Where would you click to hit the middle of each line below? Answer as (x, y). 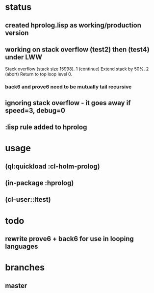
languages (22, 247)
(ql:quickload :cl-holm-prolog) (52, 166)
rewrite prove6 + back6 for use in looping (69, 239)
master (16, 285)
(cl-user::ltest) (28, 200)
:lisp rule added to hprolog (46, 127)
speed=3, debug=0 (35, 110)
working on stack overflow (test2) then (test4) (77, 49)
